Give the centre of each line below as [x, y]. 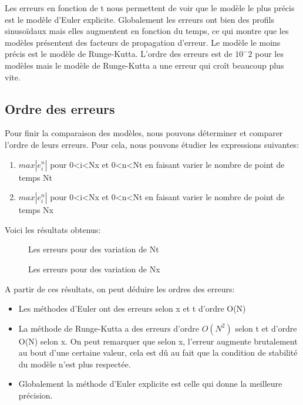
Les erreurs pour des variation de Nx [94, 269]
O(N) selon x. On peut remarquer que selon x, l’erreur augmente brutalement [158, 341]
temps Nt [36, 177]
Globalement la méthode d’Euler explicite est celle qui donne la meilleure [150, 384]
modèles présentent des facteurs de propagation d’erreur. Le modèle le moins [143, 42]
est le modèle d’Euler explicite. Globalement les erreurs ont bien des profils [139, 19]
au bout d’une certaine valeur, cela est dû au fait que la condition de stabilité [158, 352]
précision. [36, 395]
